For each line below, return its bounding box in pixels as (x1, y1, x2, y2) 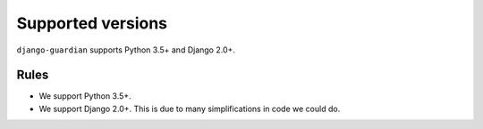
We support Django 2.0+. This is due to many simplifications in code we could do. (38, 103, 341, 114)
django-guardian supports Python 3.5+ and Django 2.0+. (16, 44, 236, 55)
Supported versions (16, 13, 168, 33)
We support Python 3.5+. (38, 91, 131, 101)
